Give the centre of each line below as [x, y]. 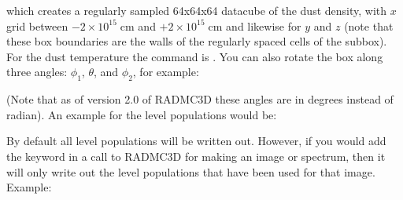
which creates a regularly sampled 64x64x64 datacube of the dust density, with [197, 10]
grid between [37, 25]
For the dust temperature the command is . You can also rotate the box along [195, 56]
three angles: [37, 72]
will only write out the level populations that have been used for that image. [191, 171]
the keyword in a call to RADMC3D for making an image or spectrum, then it [196, 156]
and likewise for [264, 25]
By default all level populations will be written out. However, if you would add [196, 141]
